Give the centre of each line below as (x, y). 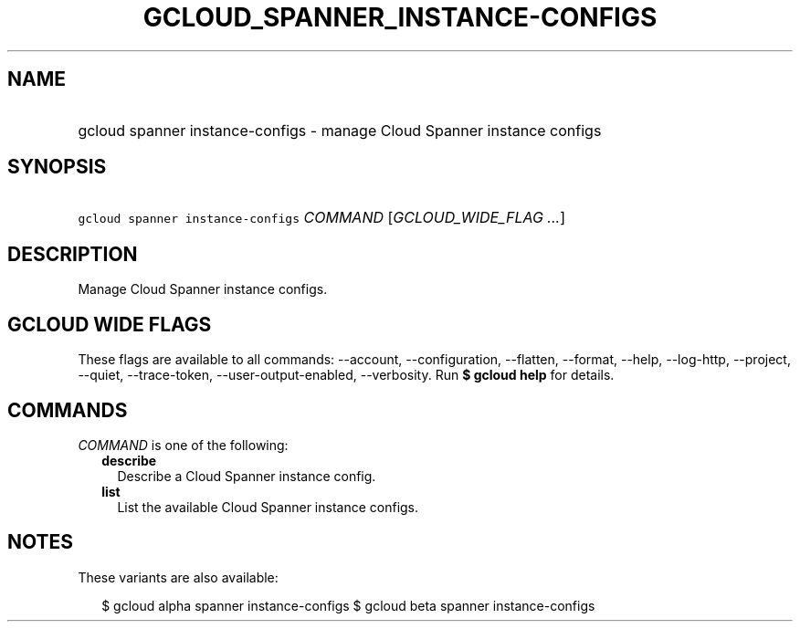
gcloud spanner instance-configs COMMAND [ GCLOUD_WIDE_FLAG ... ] (321, 218)
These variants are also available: (178, 577)
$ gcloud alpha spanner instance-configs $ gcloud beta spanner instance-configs (348, 605)
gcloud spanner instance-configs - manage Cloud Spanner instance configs (340, 130)
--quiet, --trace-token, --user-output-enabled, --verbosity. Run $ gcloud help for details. (346, 375)
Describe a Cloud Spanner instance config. (247, 476)
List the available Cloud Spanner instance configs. (268, 507)
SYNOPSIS (57, 167)
